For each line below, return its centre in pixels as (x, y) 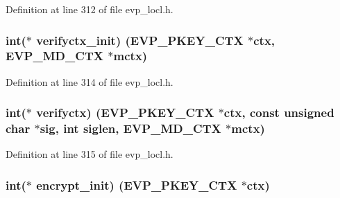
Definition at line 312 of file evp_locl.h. (90, 9)
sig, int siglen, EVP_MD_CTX (130, 128)
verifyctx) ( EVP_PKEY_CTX (125, 112)
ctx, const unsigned (279, 112)
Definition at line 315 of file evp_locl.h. (90, 154)
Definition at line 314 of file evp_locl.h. (90, 81)
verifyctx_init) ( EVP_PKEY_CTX (140, 40)
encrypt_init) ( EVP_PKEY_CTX (137, 184)
